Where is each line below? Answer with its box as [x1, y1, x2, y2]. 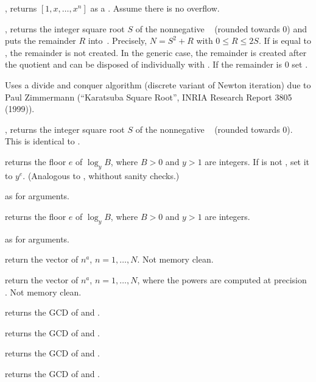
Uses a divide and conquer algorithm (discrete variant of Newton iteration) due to [5, 78, 311, 91]
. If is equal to [258, 34, 311, 47]
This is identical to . [5, 135, 80, 147]
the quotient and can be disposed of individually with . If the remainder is [5, 58, 282, 71]
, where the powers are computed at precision [137, 273, 307, 286]
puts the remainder [5, 34, 76, 47]
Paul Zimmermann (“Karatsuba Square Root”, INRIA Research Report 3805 [5, 90, 292, 103]
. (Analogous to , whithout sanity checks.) [23, 169, 180, 182]
